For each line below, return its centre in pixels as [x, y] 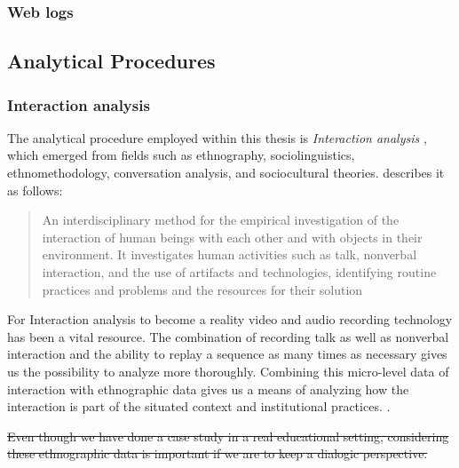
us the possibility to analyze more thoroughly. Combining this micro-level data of [228, 371]
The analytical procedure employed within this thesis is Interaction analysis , [217, 137]
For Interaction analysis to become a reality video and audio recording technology [230, 319]
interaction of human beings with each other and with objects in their [232, 237]
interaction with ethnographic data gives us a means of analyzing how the [208, 389]
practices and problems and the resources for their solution [202, 289]
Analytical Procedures [111, 61]
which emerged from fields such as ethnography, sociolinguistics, [181, 155]
